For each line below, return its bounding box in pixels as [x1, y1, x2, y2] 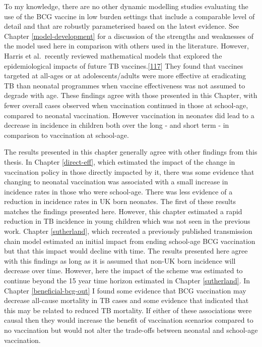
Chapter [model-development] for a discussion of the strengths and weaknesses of [4, 30, 253, 41]
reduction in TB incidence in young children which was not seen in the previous [4, 216, 250, 226]
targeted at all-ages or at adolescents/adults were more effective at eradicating [4, 70, 246, 81]
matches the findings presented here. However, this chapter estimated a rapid [4, 206, 242, 216]
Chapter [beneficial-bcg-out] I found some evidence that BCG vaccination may [4, 285, 246, 295]
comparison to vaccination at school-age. [4, 129, 129, 140]
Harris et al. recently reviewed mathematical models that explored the [4, 50, 222, 61]
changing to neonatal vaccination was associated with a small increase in [4, 176, 228, 187]
